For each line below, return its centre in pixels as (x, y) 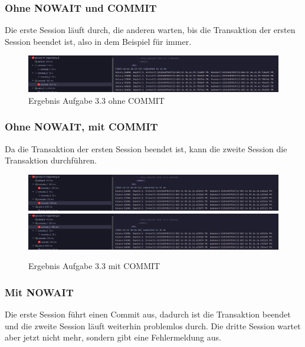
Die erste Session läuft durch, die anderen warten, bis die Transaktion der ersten (150, 30)
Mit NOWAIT (39, 292)
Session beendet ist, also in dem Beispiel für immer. (98, 41)
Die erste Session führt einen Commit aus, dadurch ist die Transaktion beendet (148, 314)
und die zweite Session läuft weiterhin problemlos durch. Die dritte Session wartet (153, 325)
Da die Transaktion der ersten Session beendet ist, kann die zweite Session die (146, 148)
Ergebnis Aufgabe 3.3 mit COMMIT (94, 266)
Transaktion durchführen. (51, 160)
